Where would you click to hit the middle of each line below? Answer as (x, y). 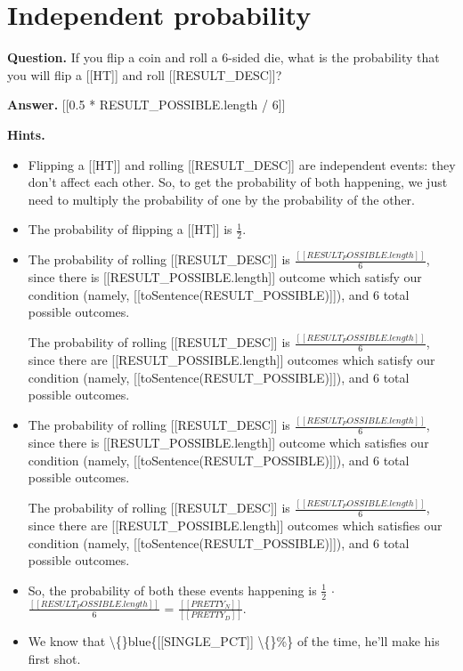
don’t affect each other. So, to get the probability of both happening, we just (238, 182)
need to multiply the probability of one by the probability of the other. (221, 199)
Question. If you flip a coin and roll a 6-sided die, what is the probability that (223, 57)
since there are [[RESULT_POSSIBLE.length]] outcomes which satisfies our (235, 525)
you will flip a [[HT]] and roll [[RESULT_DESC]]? (145, 74)
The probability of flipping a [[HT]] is (130, 229)
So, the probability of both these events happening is (172, 590)
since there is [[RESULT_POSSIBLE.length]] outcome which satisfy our (225, 277)
